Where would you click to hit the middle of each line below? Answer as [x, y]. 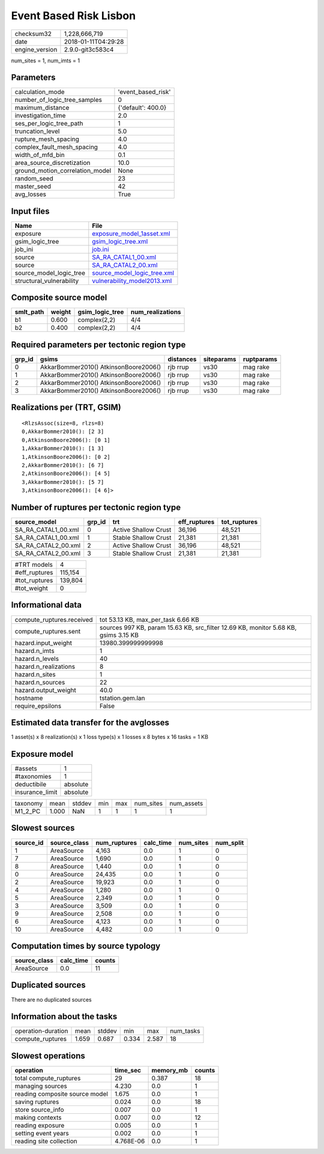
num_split [229, 843]
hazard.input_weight [43, 643]
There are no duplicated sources [52, 999]
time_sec [128, 1070]
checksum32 [33, 34]
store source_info [39, 1110]
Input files [31, 211]
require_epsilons [38, 706]
